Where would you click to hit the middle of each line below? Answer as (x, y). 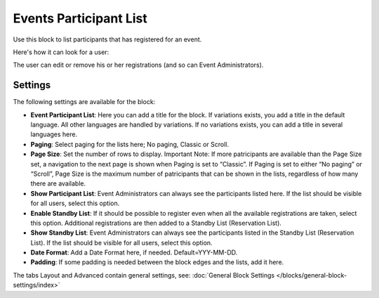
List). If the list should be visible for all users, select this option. (122, 242)
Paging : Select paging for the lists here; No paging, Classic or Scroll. (130, 144)
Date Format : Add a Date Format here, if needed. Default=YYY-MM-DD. (134, 252)
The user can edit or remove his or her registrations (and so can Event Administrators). (138, 65)
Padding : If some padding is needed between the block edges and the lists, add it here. (157, 262)
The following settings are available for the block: (84, 102)
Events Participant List (80, 18)
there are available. (58, 183)
